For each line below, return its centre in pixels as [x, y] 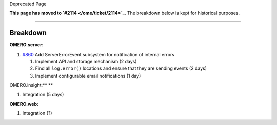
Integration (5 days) [43, 94]
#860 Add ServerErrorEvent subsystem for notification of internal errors [98, 54]
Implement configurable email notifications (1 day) [88, 76]
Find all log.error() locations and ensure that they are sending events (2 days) [121, 68]
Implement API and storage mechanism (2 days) [86, 62]
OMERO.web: [24, 104]
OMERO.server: [26, 45]
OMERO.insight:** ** [31, 85]
